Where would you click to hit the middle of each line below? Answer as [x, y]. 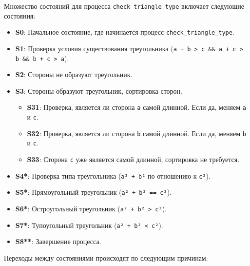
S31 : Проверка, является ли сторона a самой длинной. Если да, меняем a [136, 107]
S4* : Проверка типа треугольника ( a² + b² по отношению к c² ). [113, 175]
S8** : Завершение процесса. [58, 241]
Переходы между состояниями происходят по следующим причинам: [106, 257]
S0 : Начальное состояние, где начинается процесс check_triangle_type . [125, 32]
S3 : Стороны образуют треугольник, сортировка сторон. [99, 91]
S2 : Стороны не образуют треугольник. [74, 74]
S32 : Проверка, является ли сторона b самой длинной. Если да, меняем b [136, 133]
